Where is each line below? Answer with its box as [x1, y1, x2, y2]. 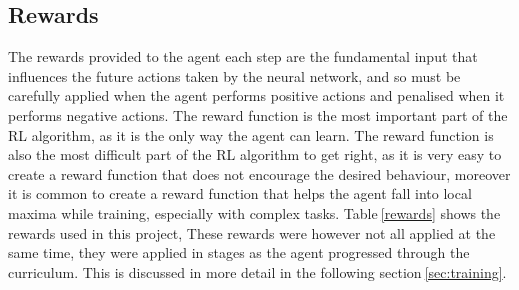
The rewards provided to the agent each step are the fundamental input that [8, 46, 478, 67]
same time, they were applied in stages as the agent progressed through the [8, 242, 470, 263]
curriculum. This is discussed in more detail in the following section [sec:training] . [8, 261, 507, 282]
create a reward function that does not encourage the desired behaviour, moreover [8, 163, 511, 184]
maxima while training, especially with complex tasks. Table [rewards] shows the [8, 202, 501, 223]
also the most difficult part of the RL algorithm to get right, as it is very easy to [8, 144, 502, 165]
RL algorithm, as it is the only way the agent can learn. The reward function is [8, 124, 494, 145]
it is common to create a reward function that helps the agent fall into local [8, 183, 472, 204]
